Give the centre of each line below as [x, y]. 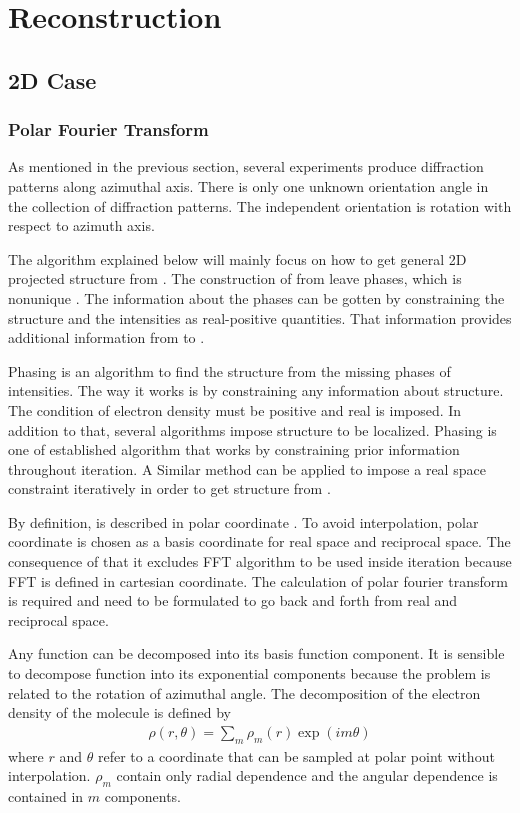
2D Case [52, 79]
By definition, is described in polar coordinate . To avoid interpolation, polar [243, 521]
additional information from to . [106, 337]
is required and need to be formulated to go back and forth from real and [233, 600]
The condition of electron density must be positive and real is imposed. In [235, 409]
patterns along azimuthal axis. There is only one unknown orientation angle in [248, 185]
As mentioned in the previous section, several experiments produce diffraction [246, 166]
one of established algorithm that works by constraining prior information [234, 449]
